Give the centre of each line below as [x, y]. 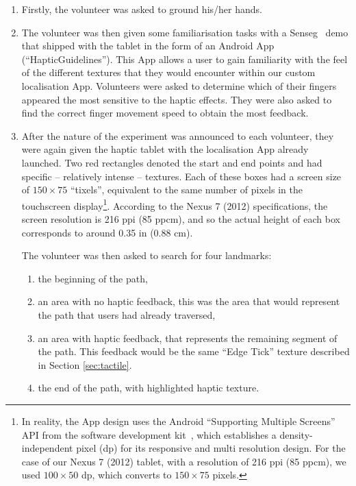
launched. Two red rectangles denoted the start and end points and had [172, 162]
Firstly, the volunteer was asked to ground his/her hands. [142, 9]
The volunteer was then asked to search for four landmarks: [147, 255]
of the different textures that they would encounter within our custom [168, 72]
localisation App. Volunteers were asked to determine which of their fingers [179, 85]
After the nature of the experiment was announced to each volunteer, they [178, 135]
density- [296, 434]
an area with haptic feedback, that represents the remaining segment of [188, 338]
